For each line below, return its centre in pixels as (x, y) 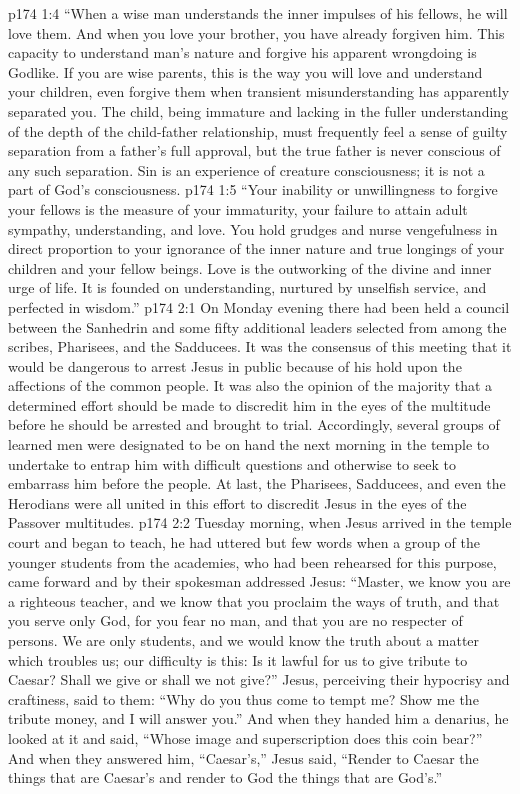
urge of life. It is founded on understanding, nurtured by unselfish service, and (247, 287)
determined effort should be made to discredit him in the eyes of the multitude (249, 404)
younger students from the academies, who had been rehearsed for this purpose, (252, 561)
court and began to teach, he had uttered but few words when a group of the (244, 542)
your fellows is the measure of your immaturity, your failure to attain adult (238, 208)
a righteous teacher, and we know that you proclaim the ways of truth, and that (254, 600)
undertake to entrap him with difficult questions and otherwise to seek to (232, 463)
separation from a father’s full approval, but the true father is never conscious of (254, 150)
